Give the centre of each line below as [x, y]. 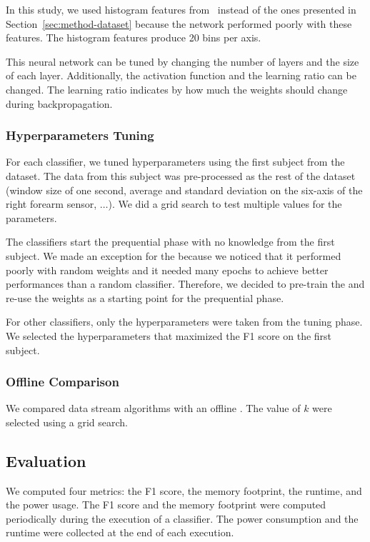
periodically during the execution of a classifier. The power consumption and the [182, 518]
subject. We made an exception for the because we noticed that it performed [174, 255]
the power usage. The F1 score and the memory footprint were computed [166, 505]
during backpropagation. [59, 103]
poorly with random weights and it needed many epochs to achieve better [167, 270]
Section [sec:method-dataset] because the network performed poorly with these [179, 23]
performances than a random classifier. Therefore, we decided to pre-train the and [185, 284]
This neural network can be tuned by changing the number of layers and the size [182, 61]
